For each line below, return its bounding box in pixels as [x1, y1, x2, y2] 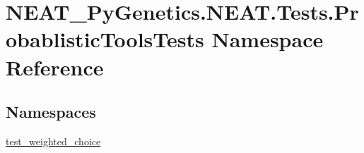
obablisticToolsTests [6, 25, 204, 54]
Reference [6, 52, 104, 81]
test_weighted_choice [6, 133, 101, 148]
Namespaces [6, 101, 96, 123]
